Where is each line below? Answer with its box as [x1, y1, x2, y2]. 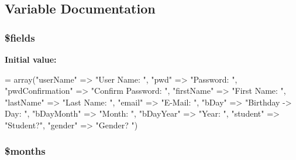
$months [5, 144, 46, 158]
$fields [5, 30, 35, 45]
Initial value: [5, 53, 57, 65]
